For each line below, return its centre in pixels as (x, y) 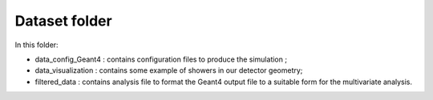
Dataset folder (63, 21)
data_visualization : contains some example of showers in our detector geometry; (169, 70)
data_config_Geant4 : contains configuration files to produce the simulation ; (161, 59)
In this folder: (37, 45)
